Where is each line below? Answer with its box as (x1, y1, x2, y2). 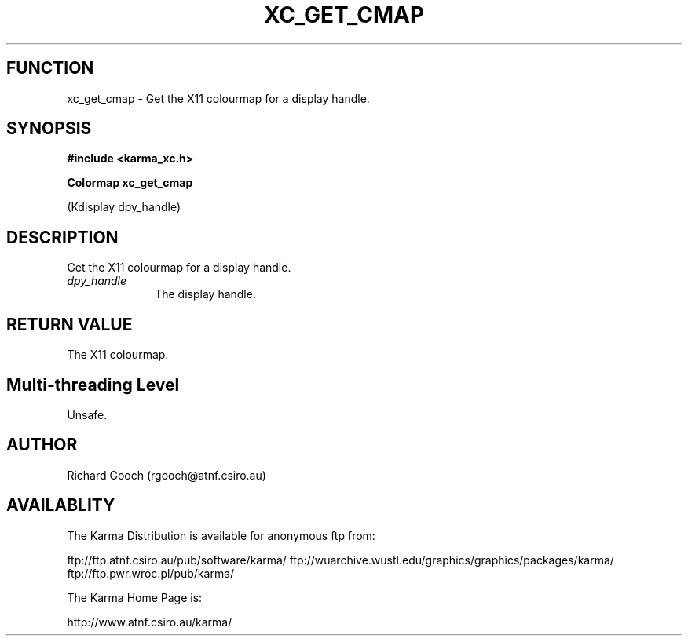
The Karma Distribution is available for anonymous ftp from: (67, 528, 375, 542)
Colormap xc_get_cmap (67, 176, 193, 190)
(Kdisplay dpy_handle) (67, 200, 181, 214)
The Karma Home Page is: (67, 590, 203, 604)
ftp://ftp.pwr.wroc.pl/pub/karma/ (67, 566, 235, 580)
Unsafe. (67, 407, 108, 421)
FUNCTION (6, 58, 94, 78)
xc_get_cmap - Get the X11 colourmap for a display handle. (67, 91, 370, 105)
